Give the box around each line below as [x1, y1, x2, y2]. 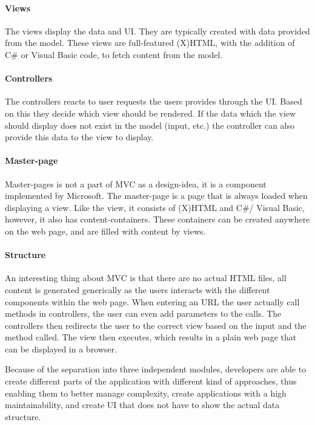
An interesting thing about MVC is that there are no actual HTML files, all [5, 271, 287, 284]
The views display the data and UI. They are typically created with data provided [5, 24, 310, 37]
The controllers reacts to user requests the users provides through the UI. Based [5, 95, 302, 108]
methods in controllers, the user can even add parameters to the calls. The [5, 307, 282, 320]
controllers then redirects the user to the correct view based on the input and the [5, 319, 307, 331]
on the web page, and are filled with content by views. [5, 224, 206, 237]
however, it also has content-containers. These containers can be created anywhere [5, 213, 310, 225]
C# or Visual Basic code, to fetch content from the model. [5, 48, 223, 60]
